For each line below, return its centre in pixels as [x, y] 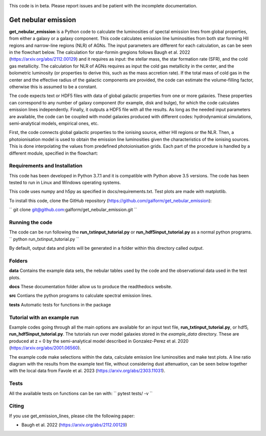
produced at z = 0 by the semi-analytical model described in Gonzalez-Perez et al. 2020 [99, 341]
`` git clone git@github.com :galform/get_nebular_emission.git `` [73, 210]
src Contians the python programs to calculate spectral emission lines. [81, 296]
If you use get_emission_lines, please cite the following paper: [72, 416]
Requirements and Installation [46, 166]
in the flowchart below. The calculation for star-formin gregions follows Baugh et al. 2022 [100, 52]
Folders [18, 261]
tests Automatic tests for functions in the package [60, 304]
